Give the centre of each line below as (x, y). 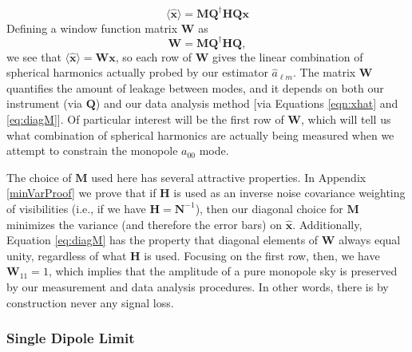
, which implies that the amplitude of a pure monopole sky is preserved (223, 271)
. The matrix (324, 72)
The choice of (39, 177)
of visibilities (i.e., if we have (76, 208)
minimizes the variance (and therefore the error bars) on (144, 224)
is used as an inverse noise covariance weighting (289, 193)
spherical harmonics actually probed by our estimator (137, 72)
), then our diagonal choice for (269, 208)
